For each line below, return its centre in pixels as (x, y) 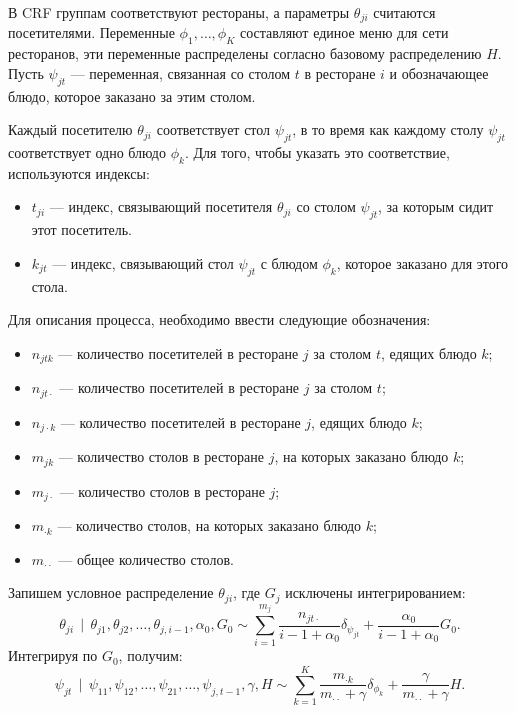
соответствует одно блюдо (87, 152)
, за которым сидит (436, 206)
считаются (404, 12)
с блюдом (289, 262)
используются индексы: (79, 172)
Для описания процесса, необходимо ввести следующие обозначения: (219, 319)
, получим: (150, 655)
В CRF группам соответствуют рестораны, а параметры (179, 12)
